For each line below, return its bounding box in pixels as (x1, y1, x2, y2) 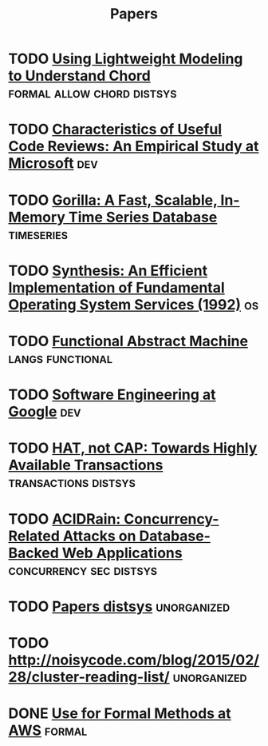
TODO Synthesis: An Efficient (8, 261, 208, 280)
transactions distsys (8, 473, 136, 492)
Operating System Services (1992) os (8, 295, 259, 313)
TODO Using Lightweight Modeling (8, 50, 243, 68)
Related (8, 527, 60, 545)
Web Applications (61, 544, 183, 562)
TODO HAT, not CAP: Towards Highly (8, 439, 258, 457)
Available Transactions (8, 457, 164, 474)
